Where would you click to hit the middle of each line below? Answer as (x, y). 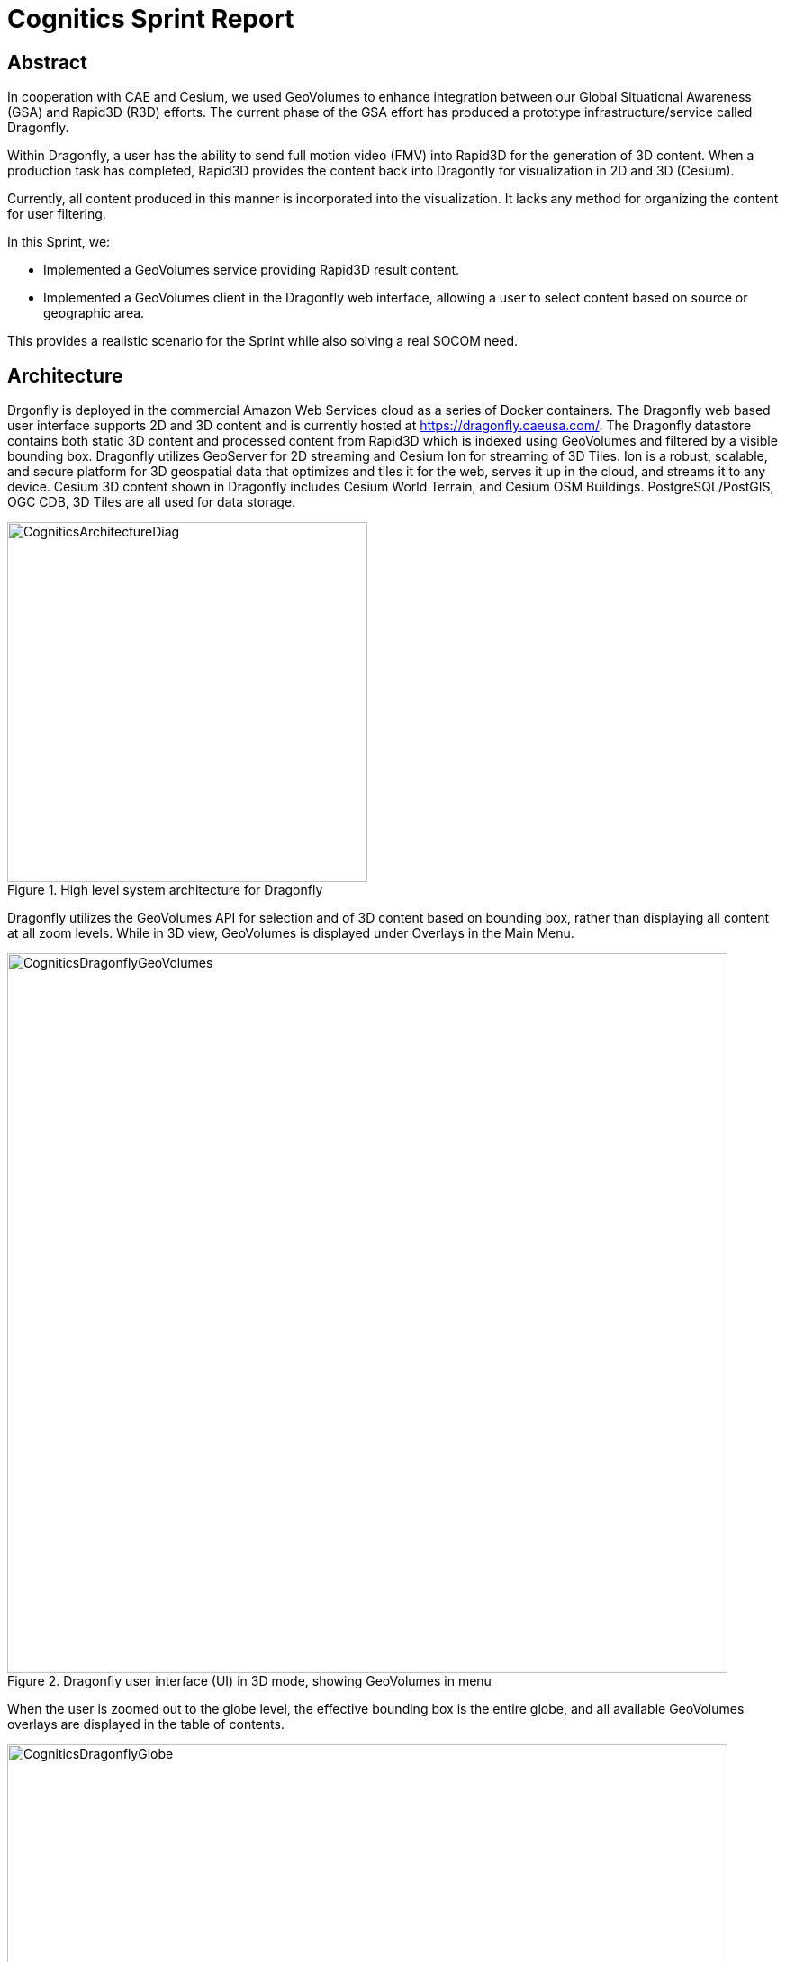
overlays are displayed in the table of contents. (146, 1724)
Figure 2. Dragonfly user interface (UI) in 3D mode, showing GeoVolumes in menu (249, 1681)
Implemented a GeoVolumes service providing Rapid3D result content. (252, 270)
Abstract (47, 62)
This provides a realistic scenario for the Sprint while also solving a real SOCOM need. (263, 341)
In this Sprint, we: (59, 242)
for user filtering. (57, 214)
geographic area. (94, 313)
